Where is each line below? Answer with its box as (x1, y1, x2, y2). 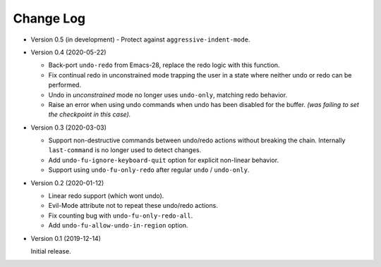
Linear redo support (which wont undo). (48, 192, 164, 200)
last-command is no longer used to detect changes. (48, 146, 201, 154)
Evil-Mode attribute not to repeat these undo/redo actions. (48, 201, 218, 210)
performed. (48, 81, 81, 89)
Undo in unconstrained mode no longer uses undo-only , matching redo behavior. (48, 90, 288, 99)
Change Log (13, 11, 86, 26)
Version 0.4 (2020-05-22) (30, 48, 107, 56)
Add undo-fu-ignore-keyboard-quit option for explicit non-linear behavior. (48, 156, 279, 164)
